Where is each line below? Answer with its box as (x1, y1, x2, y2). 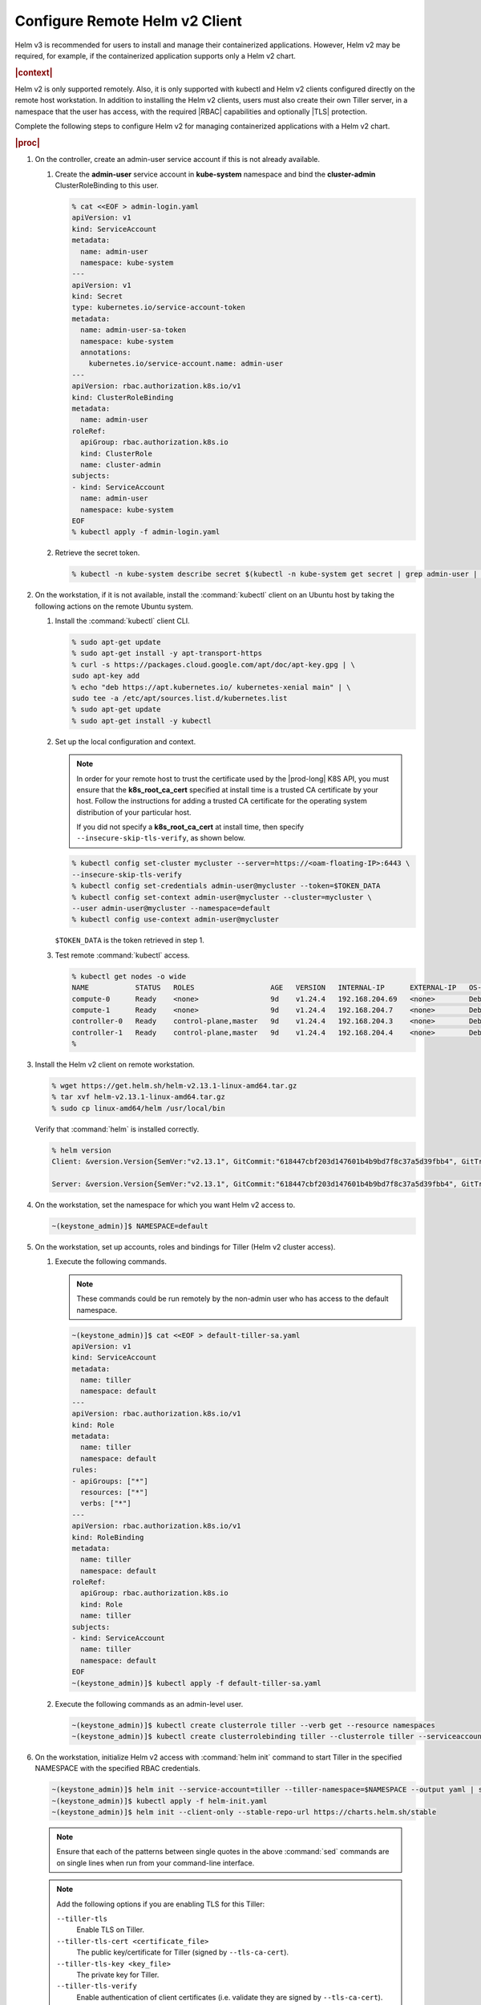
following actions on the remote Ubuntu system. (34, 601, 194, 611)
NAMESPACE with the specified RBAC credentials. (34, 1764, 200, 1773)
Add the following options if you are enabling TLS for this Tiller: (56, 1899, 265, 1909)
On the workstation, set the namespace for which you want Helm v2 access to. (34, 1200, 296, 1209)
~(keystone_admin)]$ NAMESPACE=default (51, 1221, 208, 1230)
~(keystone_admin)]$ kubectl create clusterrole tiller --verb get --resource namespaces (71, 1720, 436, 1730)
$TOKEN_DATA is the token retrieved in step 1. (55, 935, 204, 946)
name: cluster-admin (80, 460, 161, 469)
